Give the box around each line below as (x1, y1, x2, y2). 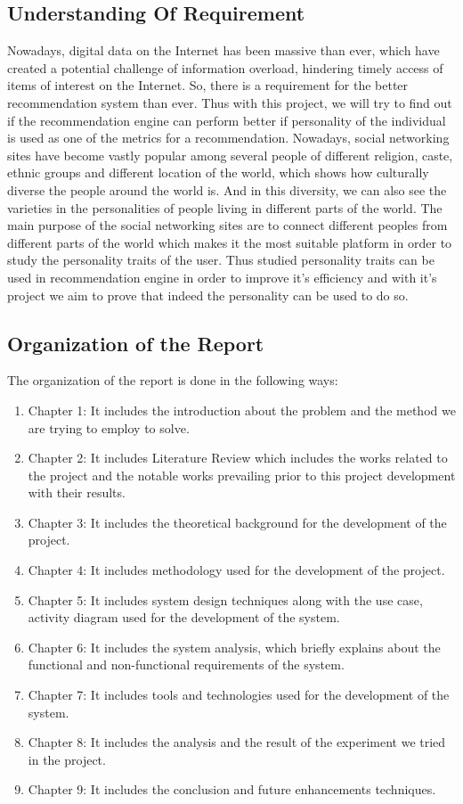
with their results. (28, 483, 126, 502)
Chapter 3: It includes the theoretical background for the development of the (28, 513, 447, 531)
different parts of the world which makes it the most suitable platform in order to (7, 233, 452, 251)
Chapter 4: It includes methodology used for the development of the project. (28, 561, 445, 579)
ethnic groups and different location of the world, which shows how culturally (7, 163, 429, 182)
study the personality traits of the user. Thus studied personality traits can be (7, 250, 435, 269)
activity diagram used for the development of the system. (28, 608, 340, 627)
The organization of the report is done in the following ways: (7, 371, 338, 390)
